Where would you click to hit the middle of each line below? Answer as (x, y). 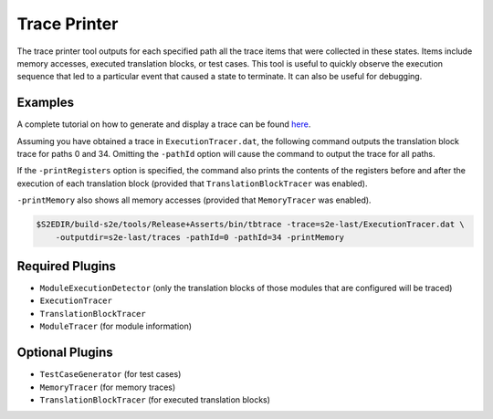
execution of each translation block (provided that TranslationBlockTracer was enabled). (192, 183)
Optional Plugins (65, 353)
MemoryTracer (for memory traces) (108, 387)
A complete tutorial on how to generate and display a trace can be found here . (164, 124)
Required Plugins (66, 266)
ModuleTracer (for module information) (115, 326)
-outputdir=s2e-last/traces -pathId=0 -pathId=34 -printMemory (200, 237)
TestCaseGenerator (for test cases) (110, 374)
